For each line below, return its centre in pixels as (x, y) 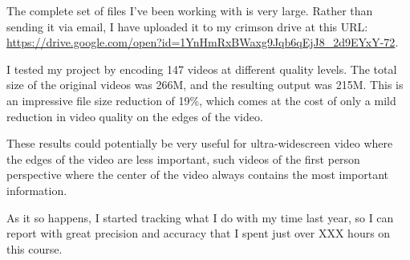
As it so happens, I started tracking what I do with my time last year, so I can (200, 217)
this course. (35, 248)
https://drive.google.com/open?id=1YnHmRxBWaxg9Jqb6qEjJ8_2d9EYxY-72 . (203, 42)
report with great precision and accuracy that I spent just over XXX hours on (199, 233)
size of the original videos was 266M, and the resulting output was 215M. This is (205, 85)
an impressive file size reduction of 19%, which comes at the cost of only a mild (201, 100)
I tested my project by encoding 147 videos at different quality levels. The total (202, 69)
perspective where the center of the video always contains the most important (198, 175)
